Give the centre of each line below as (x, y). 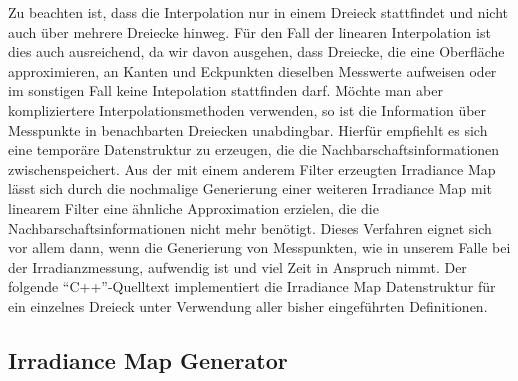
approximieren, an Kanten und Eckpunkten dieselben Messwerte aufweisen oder (252, 70)
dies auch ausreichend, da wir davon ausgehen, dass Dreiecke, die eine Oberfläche (256, 51)
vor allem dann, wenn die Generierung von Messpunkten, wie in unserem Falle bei (259, 247)
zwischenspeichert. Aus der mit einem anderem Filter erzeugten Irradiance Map (252, 168)
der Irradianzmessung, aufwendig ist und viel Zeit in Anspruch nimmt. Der (237, 266)
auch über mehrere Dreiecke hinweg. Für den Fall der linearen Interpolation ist (249, 31)
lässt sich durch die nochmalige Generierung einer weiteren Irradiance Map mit (250, 188)
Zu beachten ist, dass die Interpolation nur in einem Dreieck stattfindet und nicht (258, 12)
